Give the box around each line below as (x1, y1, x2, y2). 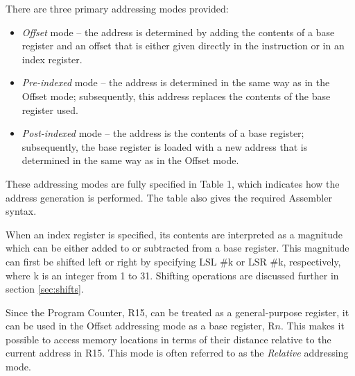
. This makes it (280, 318, 345, 333)
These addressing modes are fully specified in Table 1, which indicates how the (6, 176, 340, 190)
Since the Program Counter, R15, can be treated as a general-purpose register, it (6, 304, 349, 319)
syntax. (6, 204, 37, 218)
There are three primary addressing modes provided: (6, 1, 229, 15)
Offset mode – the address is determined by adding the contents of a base (21, 24, 335, 39)
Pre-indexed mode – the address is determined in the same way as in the (21, 75, 330, 90)
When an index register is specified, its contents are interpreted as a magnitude (6, 227, 343, 241)
